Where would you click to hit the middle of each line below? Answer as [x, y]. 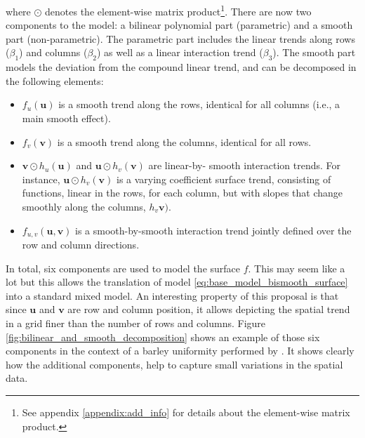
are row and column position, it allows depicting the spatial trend [209, 309]
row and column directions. [81, 245]
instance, [41, 179]
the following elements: [55, 80]
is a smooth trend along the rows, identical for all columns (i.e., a [199, 104]
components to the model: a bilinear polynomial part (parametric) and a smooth [179, 25]
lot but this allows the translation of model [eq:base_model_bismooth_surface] [177, 282]
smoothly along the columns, [84, 206]
